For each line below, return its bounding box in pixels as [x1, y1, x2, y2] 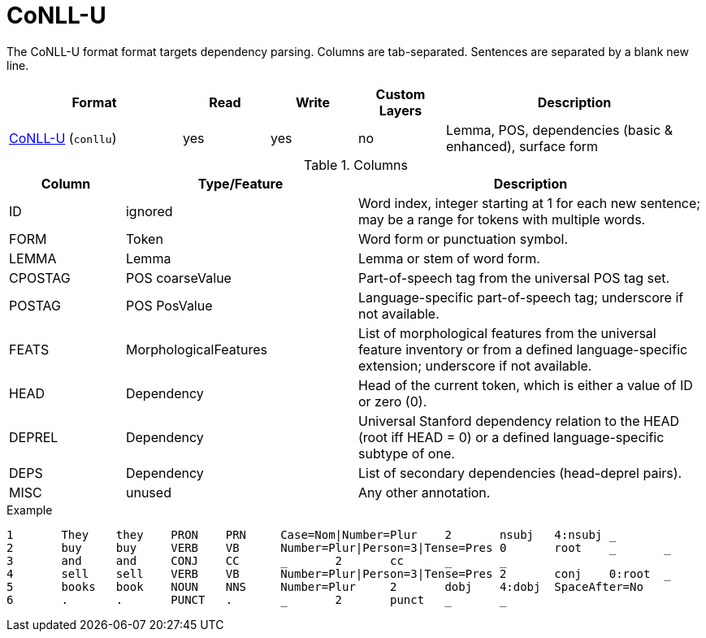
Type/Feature [197, 175, 284, 192]
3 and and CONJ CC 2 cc [6, 553, 404, 567]
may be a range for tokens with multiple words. [357, 210, 646, 228]
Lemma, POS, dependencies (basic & [446, 121, 673, 138]
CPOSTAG [9, 269, 71, 286]
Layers [379, 102, 422, 119]
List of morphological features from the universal [357, 324, 656, 341]
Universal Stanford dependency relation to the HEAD [357, 412, 680, 429]
